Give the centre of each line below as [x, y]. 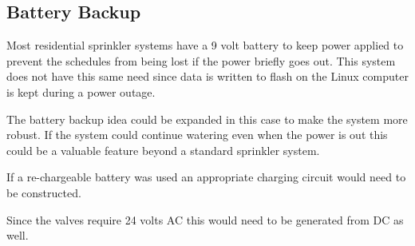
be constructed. [44, 192]
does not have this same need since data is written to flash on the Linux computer [207, 76]
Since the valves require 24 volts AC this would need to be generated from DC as [205, 219]
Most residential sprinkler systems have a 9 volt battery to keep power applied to [205, 45]
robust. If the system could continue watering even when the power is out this [197, 135]
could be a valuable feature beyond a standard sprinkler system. [163, 150]
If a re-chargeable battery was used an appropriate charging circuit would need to [206, 177]
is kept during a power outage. [81, 91]
